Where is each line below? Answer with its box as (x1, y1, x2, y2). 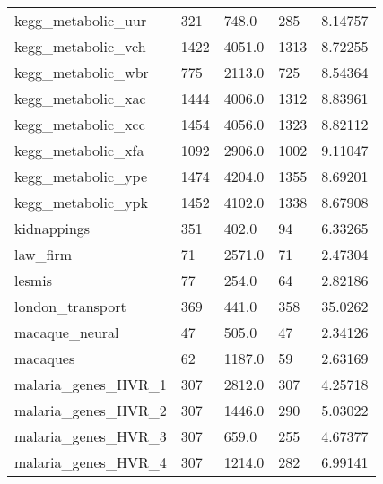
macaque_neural (14, 322, 119, 342)
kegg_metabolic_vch (14, 36, 146, 56)
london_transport (14, 296, 126, 316)
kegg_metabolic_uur (14, 10, 147, 30)
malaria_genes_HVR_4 (14, 452, 167, 472)
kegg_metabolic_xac (14, 88, 146, 108)
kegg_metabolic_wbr (14, 62, 149, 82)
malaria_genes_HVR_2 (14, 400, 167, 420)
